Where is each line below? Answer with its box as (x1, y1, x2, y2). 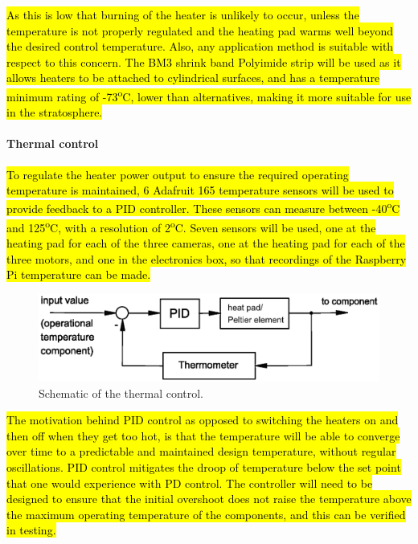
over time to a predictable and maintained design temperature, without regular (6, 443, 396, 460)
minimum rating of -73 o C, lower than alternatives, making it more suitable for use (6, 85, 412, 104)
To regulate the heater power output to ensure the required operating (6, 166, 349, 182)
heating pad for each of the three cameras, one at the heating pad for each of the (6, 235, 405, 252)
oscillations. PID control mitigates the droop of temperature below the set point (6, 458, 401, 475)
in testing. (6, 522, 56, 538)
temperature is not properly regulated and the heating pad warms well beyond (6, 22, 394, 39)
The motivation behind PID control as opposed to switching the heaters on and (6, 411, 399, 428)
